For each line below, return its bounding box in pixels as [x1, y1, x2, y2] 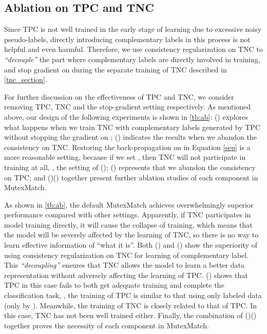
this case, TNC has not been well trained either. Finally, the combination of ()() [4, 310, 257, 321]
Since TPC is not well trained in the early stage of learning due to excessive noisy [4, 24, 262, 34]
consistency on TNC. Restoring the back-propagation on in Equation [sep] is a [4, 141, 251, 152]
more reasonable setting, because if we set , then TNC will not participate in [4, 152, 246, 162]
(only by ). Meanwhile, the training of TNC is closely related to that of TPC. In [4, 300, 257, 310]
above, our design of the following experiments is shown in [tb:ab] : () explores [4, 111, 248, 122]
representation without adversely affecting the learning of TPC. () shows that [4, 269, 248, 280]
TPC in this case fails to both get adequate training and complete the [4, 280, 224, 290]
